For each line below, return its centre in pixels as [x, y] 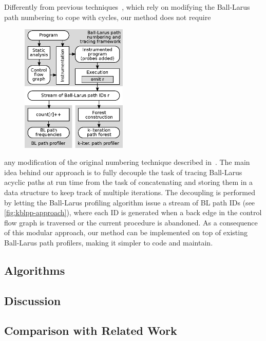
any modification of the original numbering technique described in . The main [127, 162]
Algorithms [35, 270]
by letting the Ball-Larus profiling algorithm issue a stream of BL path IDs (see [130, 202]
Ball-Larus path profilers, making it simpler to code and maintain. [109, 242]
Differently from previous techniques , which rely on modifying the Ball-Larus [127, 7]
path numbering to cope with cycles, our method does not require [108, 17]
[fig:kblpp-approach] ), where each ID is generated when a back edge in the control [133, 212]
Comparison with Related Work [91, 330]
